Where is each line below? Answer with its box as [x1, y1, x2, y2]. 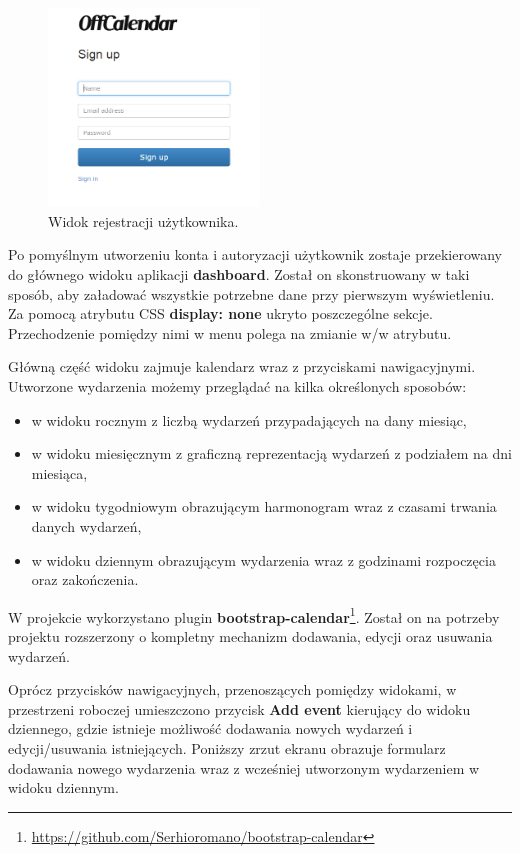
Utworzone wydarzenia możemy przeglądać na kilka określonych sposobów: [8, 376, 467, 396]
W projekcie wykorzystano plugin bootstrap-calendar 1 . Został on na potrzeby [8, 603, 500, 627]
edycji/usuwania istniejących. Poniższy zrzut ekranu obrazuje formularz [8, 737, 446, 758]
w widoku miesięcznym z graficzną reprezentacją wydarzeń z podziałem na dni [31, 443, 512, 464]
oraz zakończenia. [31, 569, 139, 590]
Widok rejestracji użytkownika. [48, 210, 239, 231]
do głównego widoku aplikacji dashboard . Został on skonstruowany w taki [8, 264, 470, 285]
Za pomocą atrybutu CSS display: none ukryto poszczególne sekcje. [8, 303, 433, 324]
